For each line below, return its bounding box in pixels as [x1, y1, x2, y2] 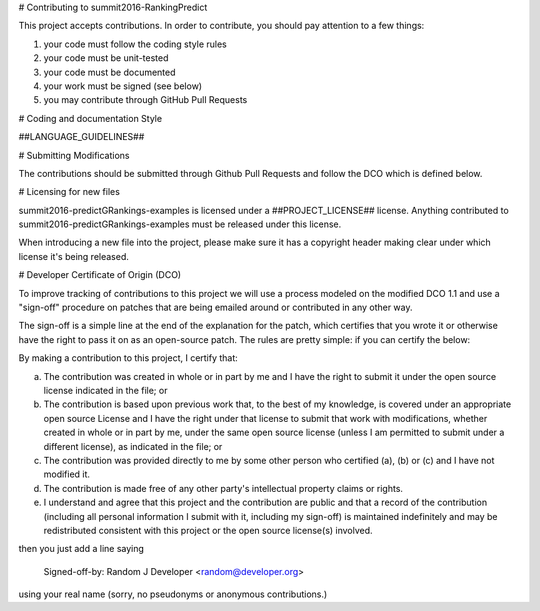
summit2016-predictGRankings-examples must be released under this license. [18, 218, 342, 230]
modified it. [43, 468, 90, 480]
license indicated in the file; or [43, 384, 168, 396]
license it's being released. [18, 250, 130, 262]
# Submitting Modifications [18, 149, 130, 161]
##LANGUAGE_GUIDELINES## [18, 131, 145, 143]
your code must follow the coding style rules [43, 38, 227, 50]
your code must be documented [43, 66, 176, 78]
